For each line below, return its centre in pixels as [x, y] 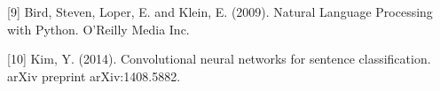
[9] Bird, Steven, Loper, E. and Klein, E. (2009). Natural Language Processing [220, 11]
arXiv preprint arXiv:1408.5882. [94, 76]
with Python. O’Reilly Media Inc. [98, 29]
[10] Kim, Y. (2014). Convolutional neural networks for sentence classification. [219, 59]
